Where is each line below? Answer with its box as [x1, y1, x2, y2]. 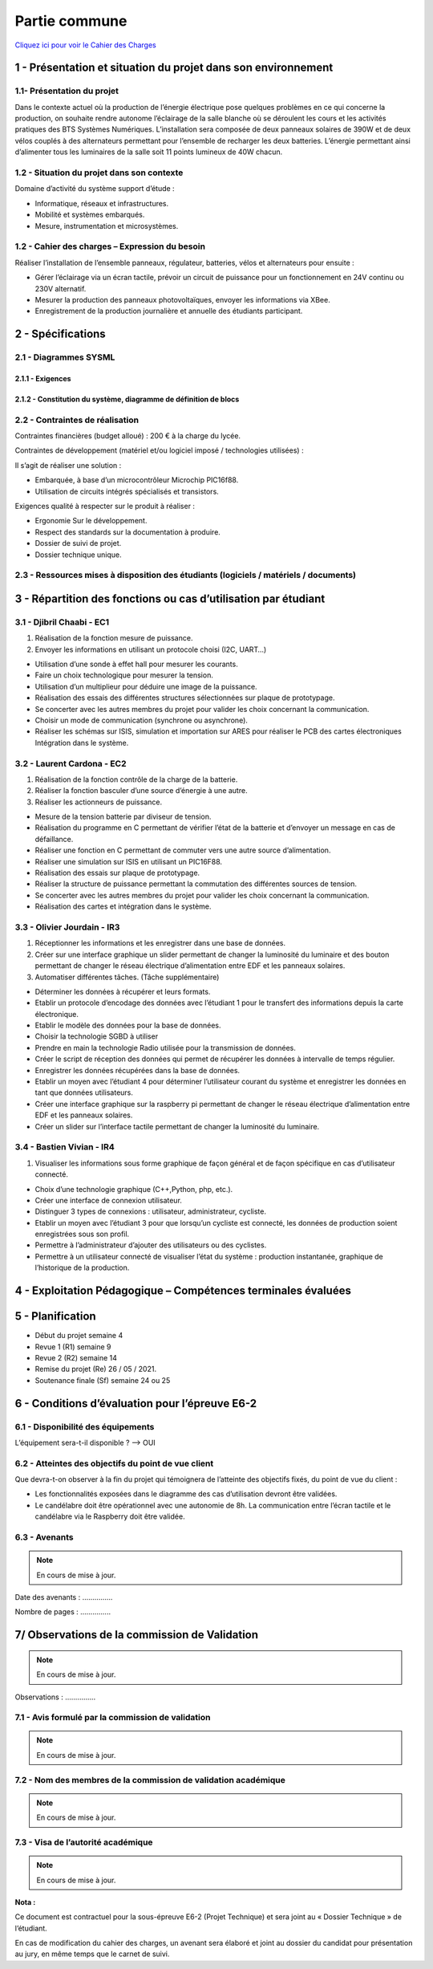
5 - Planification [14, 1309, 96, 1324]
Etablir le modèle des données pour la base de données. [34, 1020, 221, 1031]
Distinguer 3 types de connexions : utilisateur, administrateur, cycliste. [34, 1206, 266, 1216]
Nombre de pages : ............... [14, 1607, 111, 1617]
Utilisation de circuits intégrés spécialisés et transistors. [34, 486, 220, 496]
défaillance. [34, 834, 74, 844]
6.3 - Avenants [14, 1532, 74, 1543]
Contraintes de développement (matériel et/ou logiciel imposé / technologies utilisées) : [14, 445, 304, 455]
